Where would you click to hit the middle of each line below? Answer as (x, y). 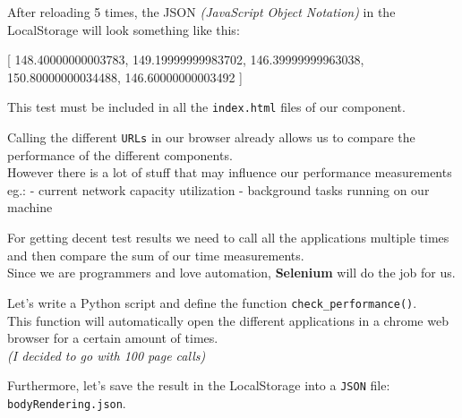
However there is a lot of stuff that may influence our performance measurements (230, 172)
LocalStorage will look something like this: (124, 29)
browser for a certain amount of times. (113, 338)
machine (30, 207)
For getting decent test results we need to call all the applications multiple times (228, 238)
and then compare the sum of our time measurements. (156, 255)
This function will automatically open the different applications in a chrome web (228, 320)
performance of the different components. (120, 154)
